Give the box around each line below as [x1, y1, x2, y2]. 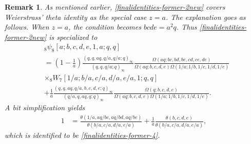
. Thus [176, 21, 197, 32]
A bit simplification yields [5, 102, 85, 113]
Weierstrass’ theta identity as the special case [5, 11, 147, 22]
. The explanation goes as [165, 11, 246, 22]
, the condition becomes [68, 21, 141, 32]
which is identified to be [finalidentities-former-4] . [5, 129, 160, 140]
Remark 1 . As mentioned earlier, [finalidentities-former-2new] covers [5, 2, 225, 12]
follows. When [5, 21, 49, 32]
